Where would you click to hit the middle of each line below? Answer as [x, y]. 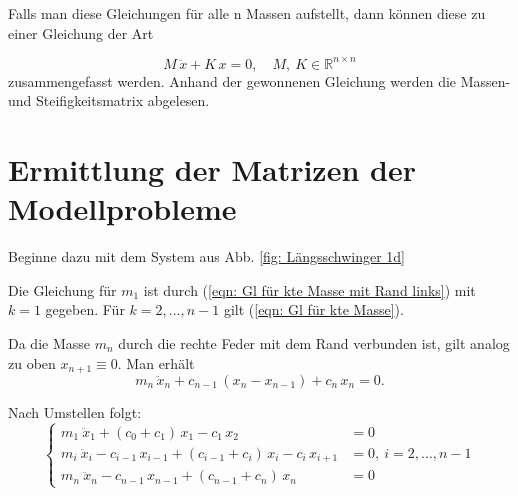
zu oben [32, 362]
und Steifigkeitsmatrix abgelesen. [109, 100]
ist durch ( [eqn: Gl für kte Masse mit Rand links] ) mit [309, 289]
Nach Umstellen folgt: [75, 412]
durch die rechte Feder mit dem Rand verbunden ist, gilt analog [314, 342]
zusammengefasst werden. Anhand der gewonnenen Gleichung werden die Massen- [259, 80]
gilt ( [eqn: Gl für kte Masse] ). [313, 309]
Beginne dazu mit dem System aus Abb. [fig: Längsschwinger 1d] [207, 256]
